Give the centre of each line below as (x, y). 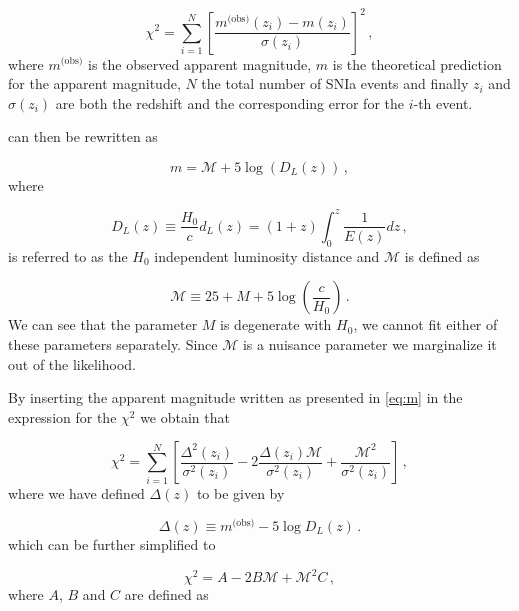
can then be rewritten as (83, 136)
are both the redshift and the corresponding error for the (229, 102)
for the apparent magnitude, (94, 83)
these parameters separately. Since (113, 343)
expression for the (62, 416)
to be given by (240, 493)
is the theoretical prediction (417, 63)
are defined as (166, 594)
